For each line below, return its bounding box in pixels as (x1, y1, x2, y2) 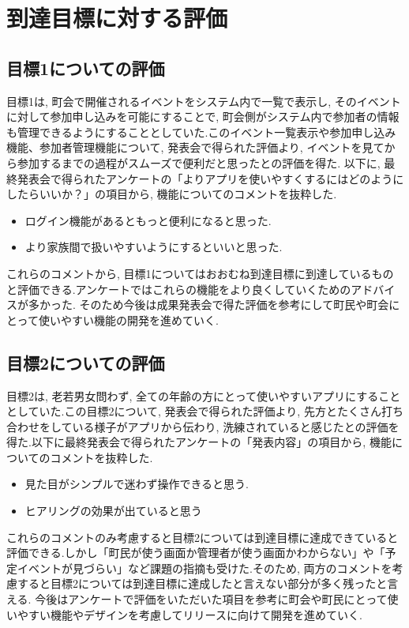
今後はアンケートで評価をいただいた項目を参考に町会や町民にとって (35, 591, 388, 607)
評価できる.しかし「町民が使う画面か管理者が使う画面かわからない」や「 (6, 544, 385, 561)
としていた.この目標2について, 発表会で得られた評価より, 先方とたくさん (6, 403, 381, 419)
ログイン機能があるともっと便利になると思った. (24, 212, 272, 228)
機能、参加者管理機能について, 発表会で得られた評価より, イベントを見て (6, 139, 385, 156)
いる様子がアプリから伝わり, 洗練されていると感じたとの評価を (72, 418, 400, 434)
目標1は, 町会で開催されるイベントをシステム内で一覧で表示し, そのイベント (6, 92, 401, 109)
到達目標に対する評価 (6, 2, 228, 34)
